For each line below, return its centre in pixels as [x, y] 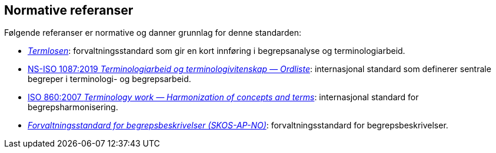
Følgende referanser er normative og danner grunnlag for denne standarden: [153, 33]
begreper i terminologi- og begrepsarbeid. [109, 79]
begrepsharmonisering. [73, 107]
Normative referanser [69, 10]
